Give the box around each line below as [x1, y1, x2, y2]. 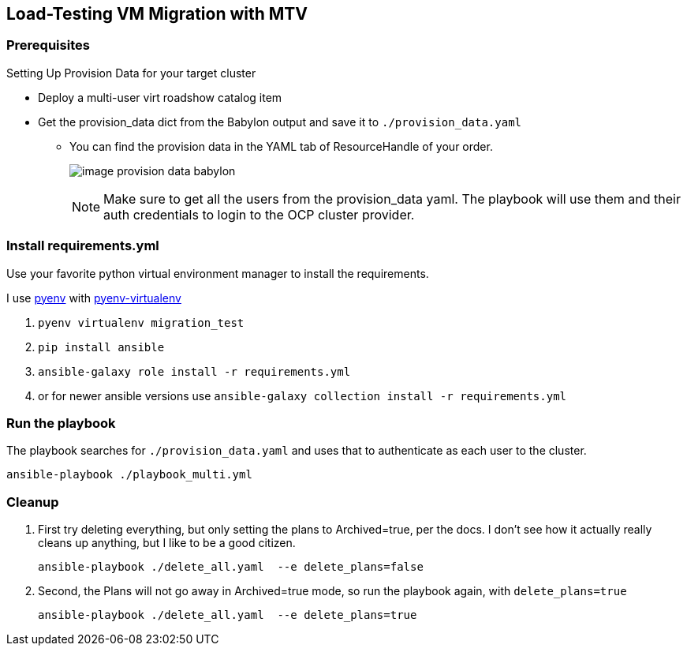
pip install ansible [38, 340, 165, 354]
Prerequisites [6, 37, 90, 54]
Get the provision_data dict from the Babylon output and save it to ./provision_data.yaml [38, 114, 521, 129]
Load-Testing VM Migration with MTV [6, 4, 308, 24]
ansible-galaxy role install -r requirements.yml [38, 365, 351, 378]
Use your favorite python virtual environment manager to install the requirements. [6, 266, 429, 280]
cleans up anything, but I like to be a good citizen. [38, 536, 296, 550]
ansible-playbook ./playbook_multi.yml [6, 468, 252, 482]
